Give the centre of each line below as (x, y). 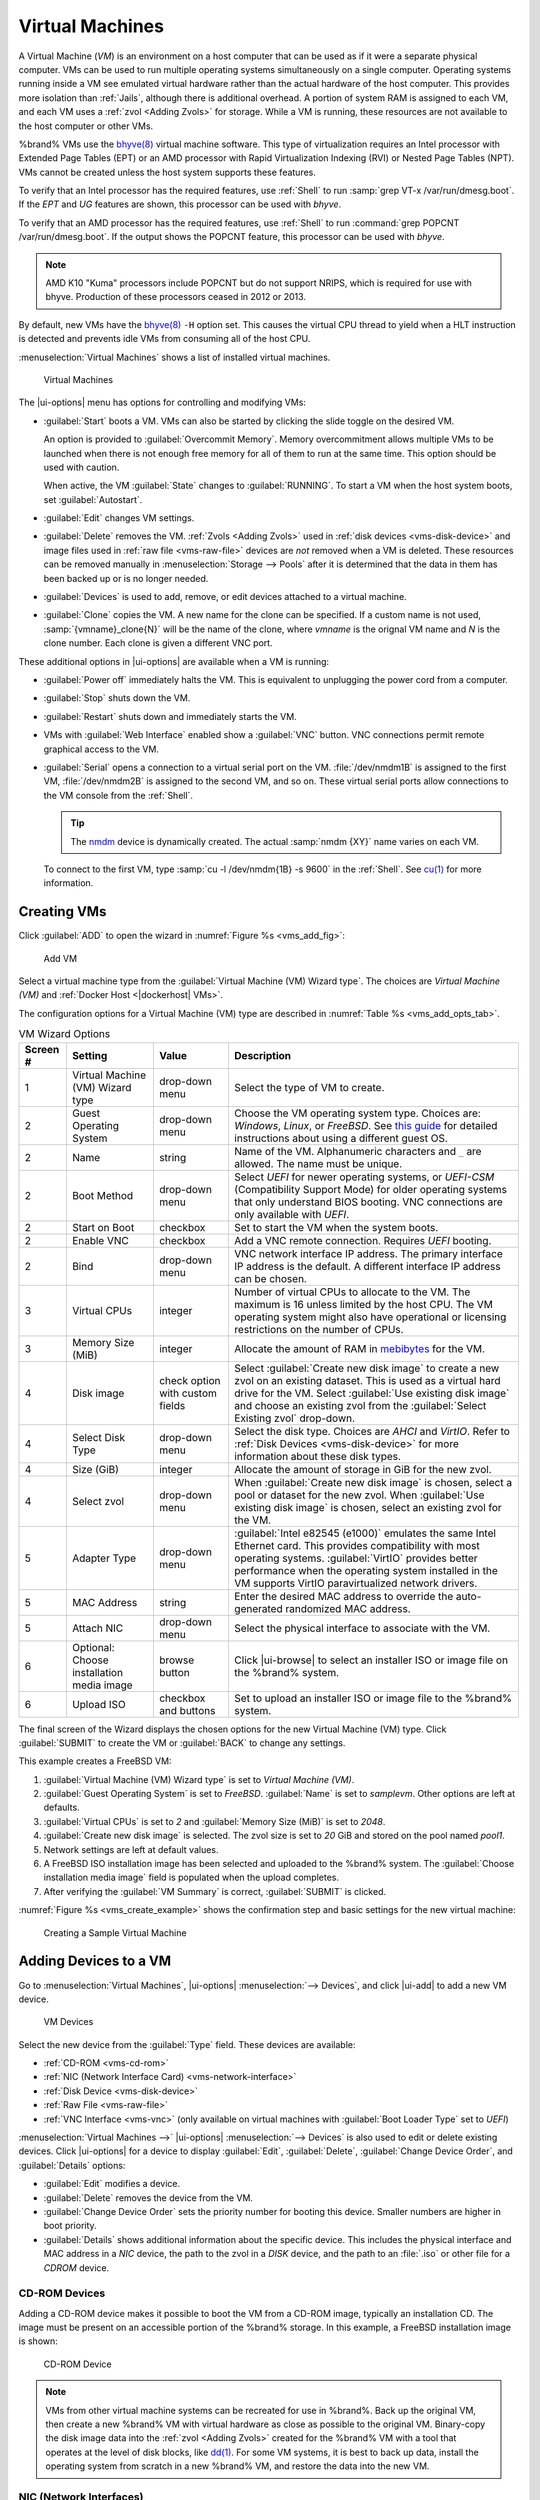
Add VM (60, 958)
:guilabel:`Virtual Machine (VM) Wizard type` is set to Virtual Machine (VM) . (199, 1779)
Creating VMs (62, 911)
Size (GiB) (95, 1469)
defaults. (61, 1807)
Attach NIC (97, 1628)
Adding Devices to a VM (95, 1961)
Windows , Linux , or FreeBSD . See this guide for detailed (366, 1125)
